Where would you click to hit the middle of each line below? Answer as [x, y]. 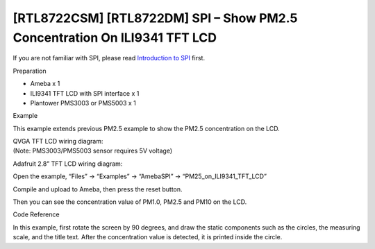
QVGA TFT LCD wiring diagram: [58, 141]
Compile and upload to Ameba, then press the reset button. [98, 189]
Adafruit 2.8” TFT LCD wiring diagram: [68, 164]
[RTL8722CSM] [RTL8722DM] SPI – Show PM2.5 [155, 18]
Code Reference [36, 214]
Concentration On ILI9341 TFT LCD [115, 37]
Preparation [30, 71]
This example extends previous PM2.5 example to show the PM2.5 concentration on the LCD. [147, 128]
